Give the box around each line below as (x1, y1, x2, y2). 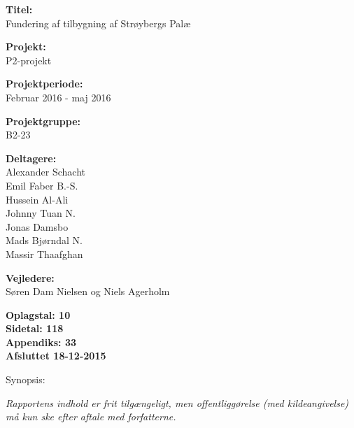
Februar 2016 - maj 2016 (6, 90, 111, 104)
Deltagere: (6, 150, 57, 165)
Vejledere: (6, 270, 55, 285)
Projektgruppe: (6, 113, 81, 128)
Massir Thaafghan (6, 246, 83, 261)
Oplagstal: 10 (6, 307, 71, 322)
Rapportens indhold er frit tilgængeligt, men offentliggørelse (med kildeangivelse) (6, 395, 349, 410)
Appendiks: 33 (6, 334, 77, 349)
